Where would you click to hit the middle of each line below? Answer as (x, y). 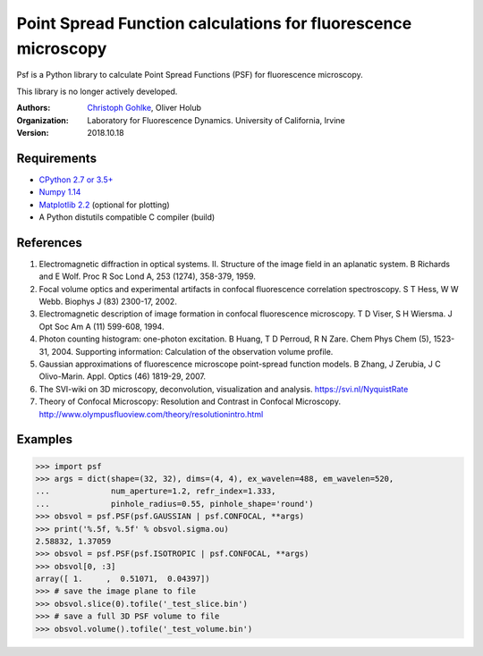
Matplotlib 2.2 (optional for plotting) (104, 205)
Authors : (34, 108)
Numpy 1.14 (60, 192)
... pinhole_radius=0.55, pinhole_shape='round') (174, 504)
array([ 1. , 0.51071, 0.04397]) (123, 579)
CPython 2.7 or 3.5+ (76, 180)
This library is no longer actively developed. (97, 91)
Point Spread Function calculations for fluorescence (214, 23)
